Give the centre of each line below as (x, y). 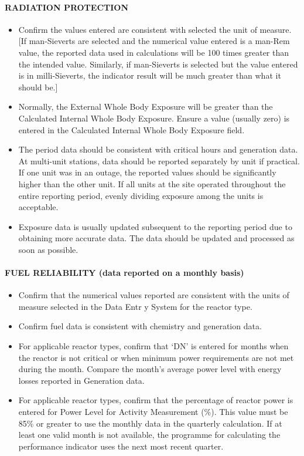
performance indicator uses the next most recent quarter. (121, 446)
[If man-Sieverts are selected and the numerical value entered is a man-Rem (154, 41)
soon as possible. (48, 249)
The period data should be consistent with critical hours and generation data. (158, 149)
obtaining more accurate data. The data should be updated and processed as (156, 238)
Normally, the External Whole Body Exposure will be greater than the (146, 107)
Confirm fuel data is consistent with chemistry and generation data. (140, 326)
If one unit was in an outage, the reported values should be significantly (147, 172)
